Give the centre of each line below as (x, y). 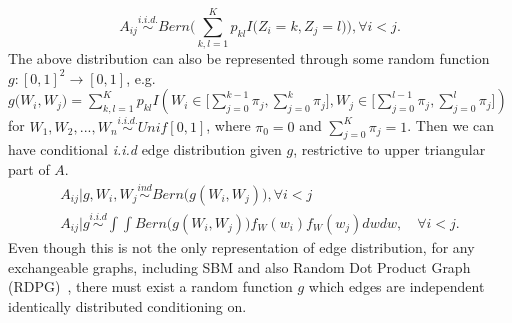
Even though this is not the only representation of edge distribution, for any (241, 247)
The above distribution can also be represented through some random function (249, 58)
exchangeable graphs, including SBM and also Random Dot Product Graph (239, 266)
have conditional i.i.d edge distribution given (145, 149)
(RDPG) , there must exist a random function (150, 286)
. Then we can (451, 125)
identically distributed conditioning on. (127, 305)
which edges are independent (396, 286)
